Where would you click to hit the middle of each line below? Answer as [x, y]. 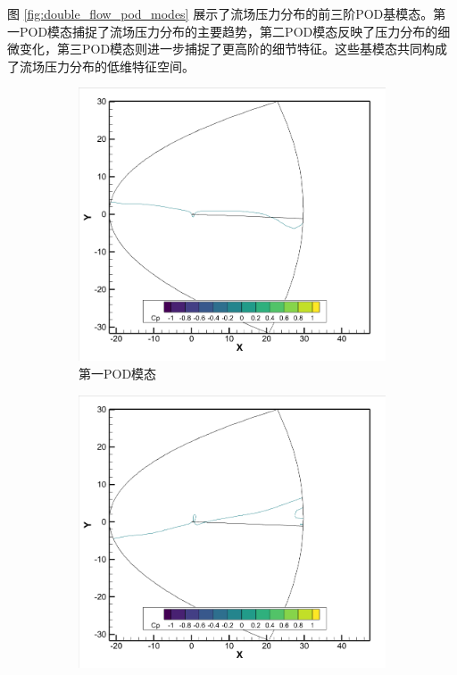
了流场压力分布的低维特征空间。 [101, 66]
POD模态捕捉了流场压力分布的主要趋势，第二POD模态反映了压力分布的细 [235, 31]
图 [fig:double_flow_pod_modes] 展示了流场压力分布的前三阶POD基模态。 [220, 13]
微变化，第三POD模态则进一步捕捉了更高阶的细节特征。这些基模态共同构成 [228, 49]
